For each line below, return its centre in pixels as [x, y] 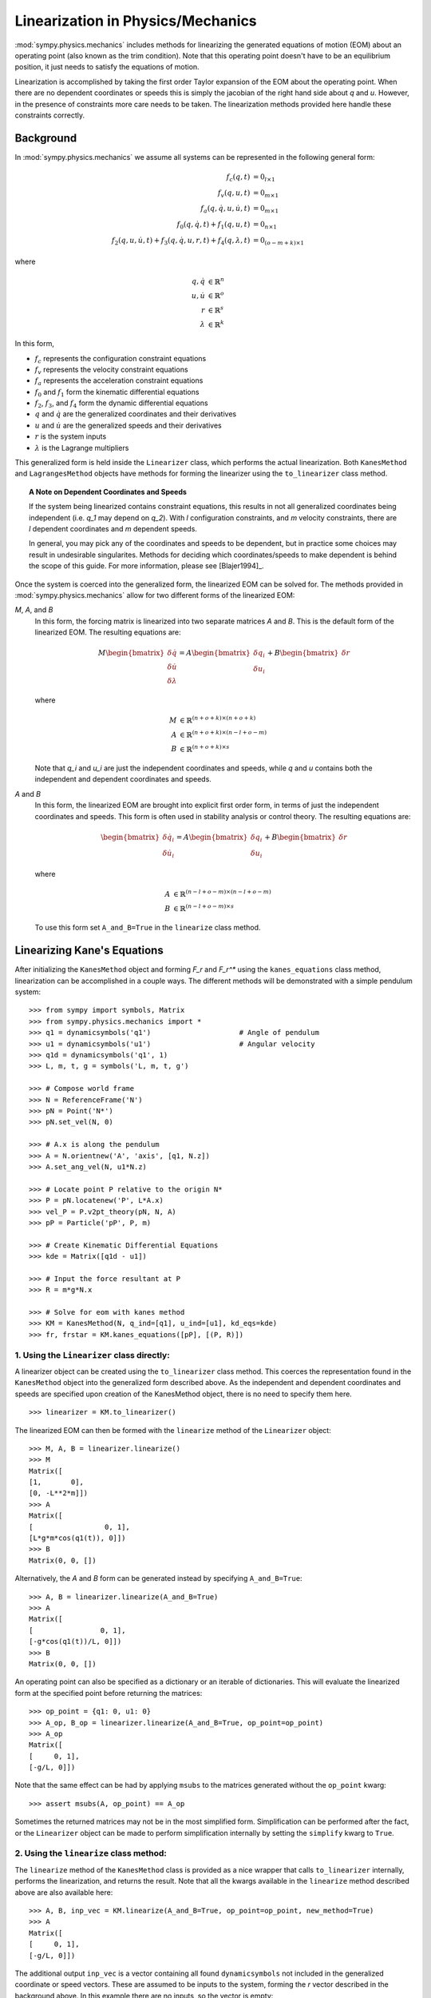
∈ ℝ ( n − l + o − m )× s [204, 907]
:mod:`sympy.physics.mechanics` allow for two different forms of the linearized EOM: [155, 595]
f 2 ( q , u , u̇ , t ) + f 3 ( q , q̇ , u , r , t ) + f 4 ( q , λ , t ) [181, 241]
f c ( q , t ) [238, 177]
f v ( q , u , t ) [234, 193]
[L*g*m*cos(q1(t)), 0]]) [77, 1538]
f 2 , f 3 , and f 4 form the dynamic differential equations [121, 404]
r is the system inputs [71, 436]
